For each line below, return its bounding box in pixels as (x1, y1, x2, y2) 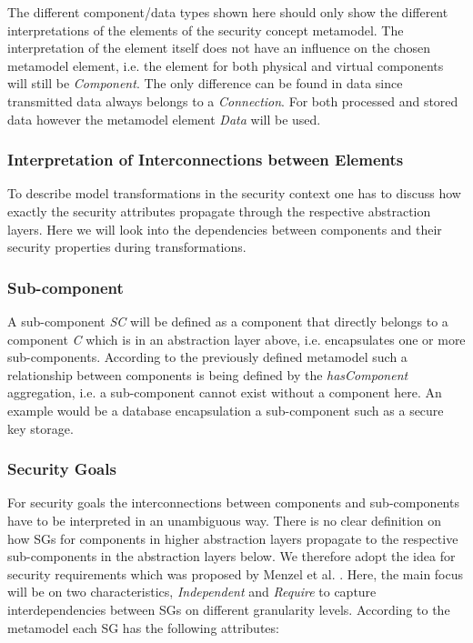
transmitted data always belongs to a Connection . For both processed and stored (7, 91, 458, 110)
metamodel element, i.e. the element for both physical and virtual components (7, 55, 444, 75)
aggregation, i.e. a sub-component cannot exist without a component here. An (7, 383, 442, 402)
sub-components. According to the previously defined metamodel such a (7, 347, 408, 367)
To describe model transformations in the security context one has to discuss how (7, 184, 461, 203)
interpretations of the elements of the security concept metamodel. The (7, 20, 404, 39)
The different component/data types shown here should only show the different (7, 3, 448, 21)
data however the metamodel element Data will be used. (7, 109, 321, 128)
